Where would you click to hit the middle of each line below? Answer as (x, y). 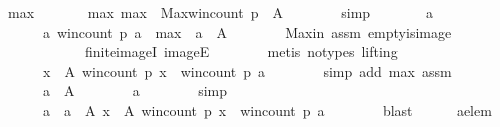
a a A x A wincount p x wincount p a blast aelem (267, 109)
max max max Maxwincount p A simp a (220, 12)
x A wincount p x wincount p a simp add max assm (247, 70)
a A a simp (135, 90)
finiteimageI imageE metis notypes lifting (241, 51)
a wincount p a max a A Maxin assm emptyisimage (247, 31)
